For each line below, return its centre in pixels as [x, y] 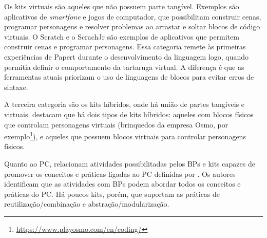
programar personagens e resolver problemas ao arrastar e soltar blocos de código [132, 26]
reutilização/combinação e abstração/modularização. [87, 204]
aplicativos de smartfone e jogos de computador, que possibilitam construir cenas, [133, 16]
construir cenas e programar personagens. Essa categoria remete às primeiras [125, 47]
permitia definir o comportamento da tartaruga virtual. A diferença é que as [124, 67]
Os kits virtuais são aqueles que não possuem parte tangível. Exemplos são [122, 6]
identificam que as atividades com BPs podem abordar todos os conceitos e [122, 184]
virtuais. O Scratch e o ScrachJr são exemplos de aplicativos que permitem [122, 36]
